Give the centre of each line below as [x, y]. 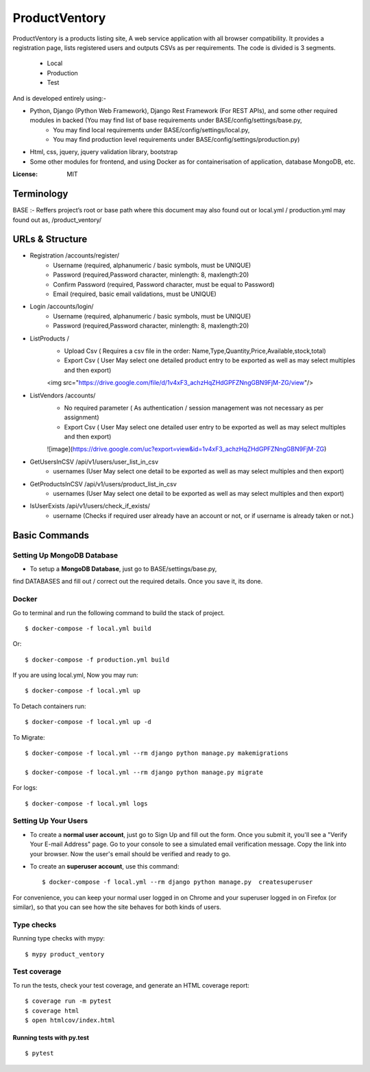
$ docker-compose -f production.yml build [97, 660]
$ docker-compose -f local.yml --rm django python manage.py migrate [144, 772]
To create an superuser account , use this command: [104, 866]
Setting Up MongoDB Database [65, 555]
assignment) [82, 417]
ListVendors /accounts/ [63, 395]
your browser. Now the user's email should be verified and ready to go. [130, 853]
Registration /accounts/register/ [75, 255]
